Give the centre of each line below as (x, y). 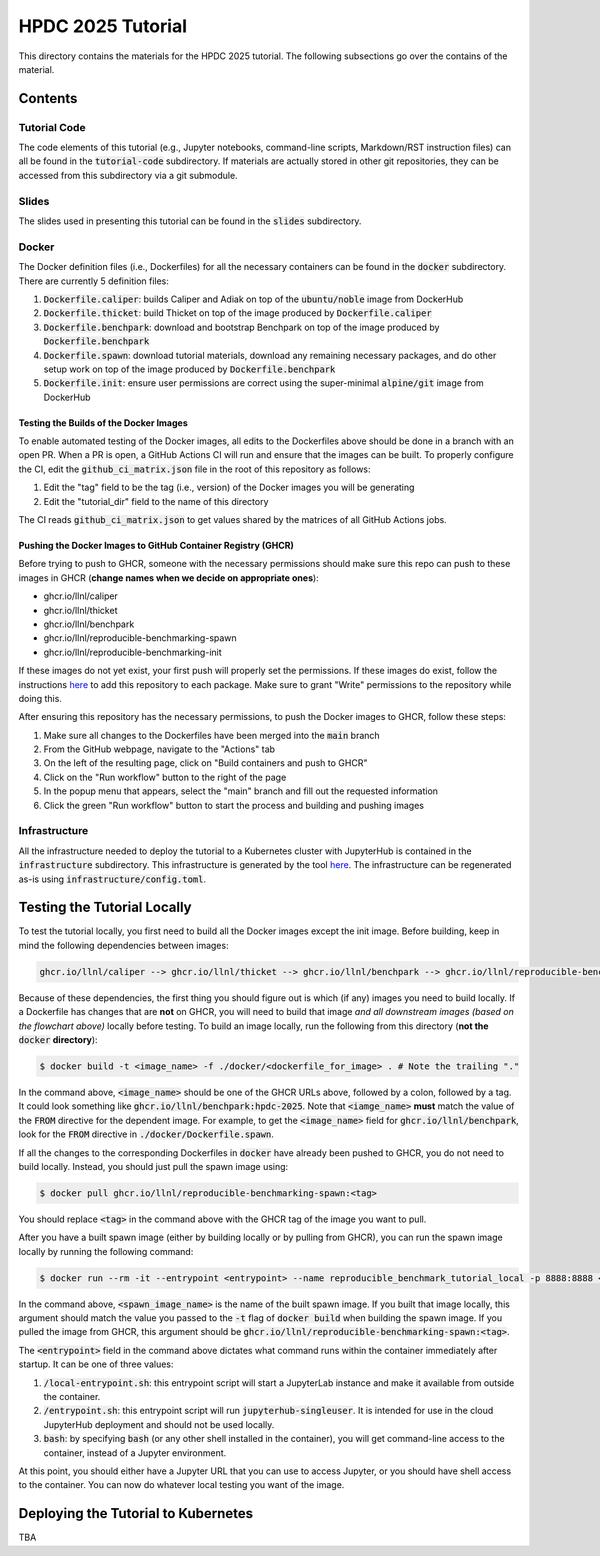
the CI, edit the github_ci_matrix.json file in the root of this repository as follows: (194, 469)
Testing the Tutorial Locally (105, 907)
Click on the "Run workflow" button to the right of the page (165, 777)
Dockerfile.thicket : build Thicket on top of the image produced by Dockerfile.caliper (237, 313)
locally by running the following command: (106, 1251)
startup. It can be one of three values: (96, 1364)
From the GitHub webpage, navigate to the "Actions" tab (159, 749)
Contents (48, 98)
